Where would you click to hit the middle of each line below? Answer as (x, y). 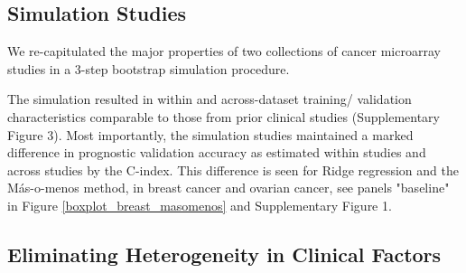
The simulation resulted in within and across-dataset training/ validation (210, 99)
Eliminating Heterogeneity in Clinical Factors (224, 254)
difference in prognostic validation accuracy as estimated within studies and (217, 152)
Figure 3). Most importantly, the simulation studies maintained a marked (210, 134)
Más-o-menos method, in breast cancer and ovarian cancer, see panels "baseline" (228, 188)
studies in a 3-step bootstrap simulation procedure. (149, 68)
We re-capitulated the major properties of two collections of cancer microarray (224, 51)
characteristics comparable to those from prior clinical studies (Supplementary (224, 116)
